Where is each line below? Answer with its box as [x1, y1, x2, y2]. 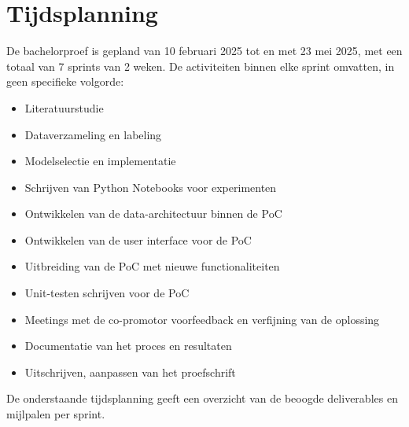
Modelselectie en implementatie [24, 153, 176, 169]
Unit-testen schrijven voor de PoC [24, 285, 190, 301]
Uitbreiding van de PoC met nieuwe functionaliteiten [24, 258, 280, 274]
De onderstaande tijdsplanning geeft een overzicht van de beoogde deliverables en [6, 390, 398, 407]
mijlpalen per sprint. [6, 406, 105, 422]
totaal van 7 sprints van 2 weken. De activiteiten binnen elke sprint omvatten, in [6, 57, 395, 74]
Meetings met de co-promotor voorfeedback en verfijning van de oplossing [24, 311, 380, 327]
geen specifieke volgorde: [6, 73, 124, 90]
